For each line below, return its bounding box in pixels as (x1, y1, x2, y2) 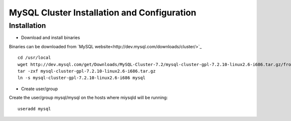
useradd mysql (17, 106, 51, 111)
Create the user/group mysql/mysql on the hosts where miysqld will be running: (9, 94, 168, 101)
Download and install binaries (21, 35, 80, 40)
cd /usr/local (17, 55, 51, 60)
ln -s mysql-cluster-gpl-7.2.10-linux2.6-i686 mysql (17, 75, 145, 81)
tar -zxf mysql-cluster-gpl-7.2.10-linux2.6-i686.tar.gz (17, 68, 156, 74)
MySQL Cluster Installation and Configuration (9, 7, 196, 18)
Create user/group (21, 86, 58, 92)
